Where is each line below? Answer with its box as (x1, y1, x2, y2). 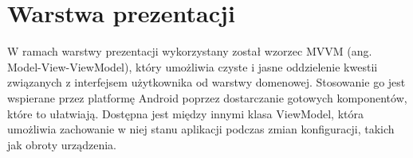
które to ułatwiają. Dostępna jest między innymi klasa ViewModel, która (7, 105, 364, 121)
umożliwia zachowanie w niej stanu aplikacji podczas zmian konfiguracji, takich (7, 121, 395, 137)
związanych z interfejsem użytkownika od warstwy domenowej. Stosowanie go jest (7, 74, 406, 91)
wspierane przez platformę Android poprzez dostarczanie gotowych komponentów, (7, 89, 407, 106)
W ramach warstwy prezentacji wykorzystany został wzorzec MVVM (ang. (7, 43, 372, 60)
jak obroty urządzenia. (7, 136, 116, 152)
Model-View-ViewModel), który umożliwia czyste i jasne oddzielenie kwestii (7, 58, 378, 75)
